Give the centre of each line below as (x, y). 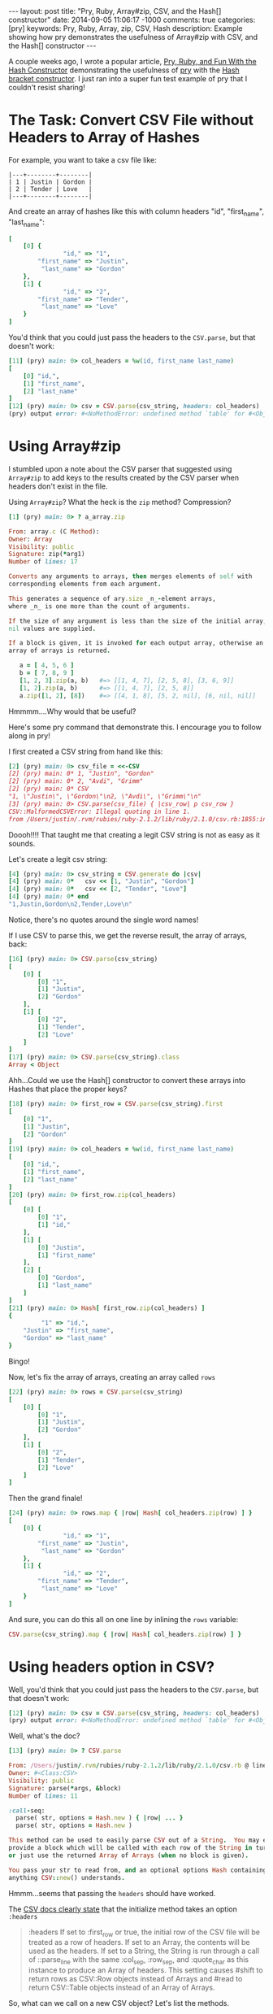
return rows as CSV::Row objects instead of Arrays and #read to (135, 1979)
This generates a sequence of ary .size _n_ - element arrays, (113, 598)
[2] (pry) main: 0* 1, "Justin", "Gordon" (81, 774)
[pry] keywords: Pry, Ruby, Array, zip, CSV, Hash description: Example (126, 28)
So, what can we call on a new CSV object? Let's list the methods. (119, 2003)
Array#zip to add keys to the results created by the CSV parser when (124, 477)
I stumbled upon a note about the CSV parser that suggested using (120, 468)
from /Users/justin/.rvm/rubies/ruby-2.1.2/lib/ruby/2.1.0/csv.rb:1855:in (138, 819)
